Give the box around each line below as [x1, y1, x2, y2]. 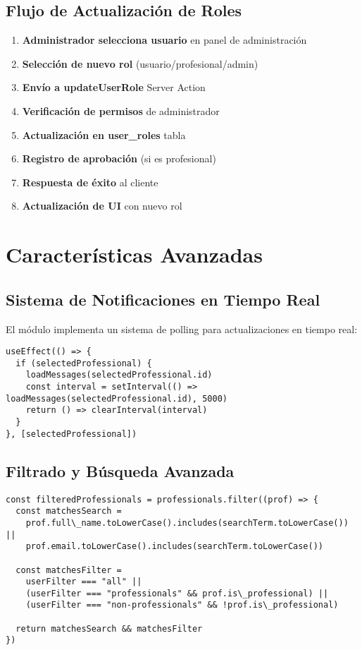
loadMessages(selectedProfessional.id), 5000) [6, 393, 227, 404]
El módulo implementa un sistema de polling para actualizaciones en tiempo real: [6, 321, 358, 336]
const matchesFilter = [15, 565, 122, 575]
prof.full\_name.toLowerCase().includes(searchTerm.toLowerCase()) [25, 517, 349, 528]
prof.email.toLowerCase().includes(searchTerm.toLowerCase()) [25, 541, 324, 552]
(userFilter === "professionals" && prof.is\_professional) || [25, 588, 329, 598]
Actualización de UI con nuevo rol [22, 198, 182, 213]
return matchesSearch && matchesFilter [15, 623, 203, 634]
